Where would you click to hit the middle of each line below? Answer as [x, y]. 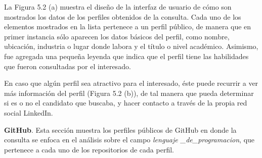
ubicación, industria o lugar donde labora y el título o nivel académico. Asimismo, [131, 46]
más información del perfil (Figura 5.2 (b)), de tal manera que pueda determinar [129, 93]
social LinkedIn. [29, 112]
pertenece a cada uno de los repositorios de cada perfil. [89, 149]
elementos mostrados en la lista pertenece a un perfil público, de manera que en [128, 27]
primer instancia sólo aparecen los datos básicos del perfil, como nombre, [117, 36]
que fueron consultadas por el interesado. [68, 66]
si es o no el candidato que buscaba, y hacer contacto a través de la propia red [126, 103]
